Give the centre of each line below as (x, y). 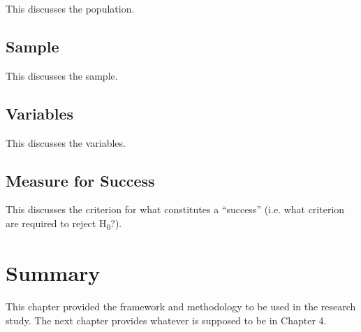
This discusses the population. (70, 8)
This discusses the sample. (62, 75)
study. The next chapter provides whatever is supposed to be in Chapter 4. (166, 320)
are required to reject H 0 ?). (64, 224)
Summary (53, 273)
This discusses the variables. (66, 142)
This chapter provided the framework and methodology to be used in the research (181, 306)
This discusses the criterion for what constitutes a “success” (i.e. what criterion (175, 209)
